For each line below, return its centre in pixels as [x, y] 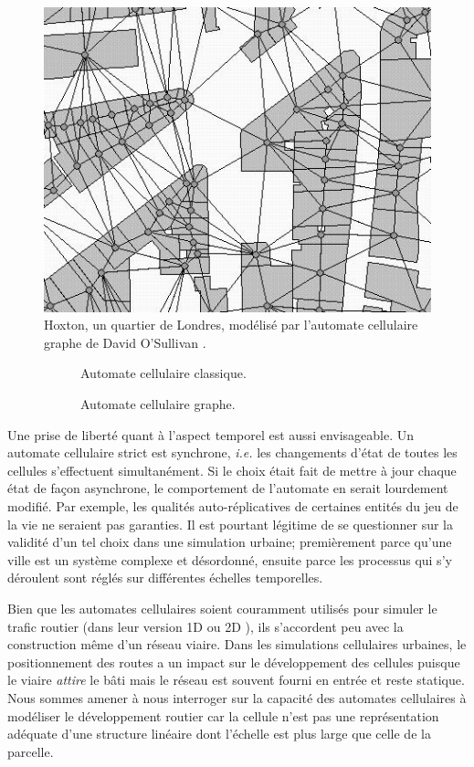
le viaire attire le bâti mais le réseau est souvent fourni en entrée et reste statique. [236, 680]
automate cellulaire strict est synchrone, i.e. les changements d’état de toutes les [232, 452]
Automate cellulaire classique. [163, 373]
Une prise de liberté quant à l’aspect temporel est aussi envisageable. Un [211, 434]
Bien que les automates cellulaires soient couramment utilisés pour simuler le [222, 608]
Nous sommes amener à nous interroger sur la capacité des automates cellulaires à [237, 697]
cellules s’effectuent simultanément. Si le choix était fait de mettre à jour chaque [232, 470]
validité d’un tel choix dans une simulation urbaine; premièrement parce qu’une [230, 542]
